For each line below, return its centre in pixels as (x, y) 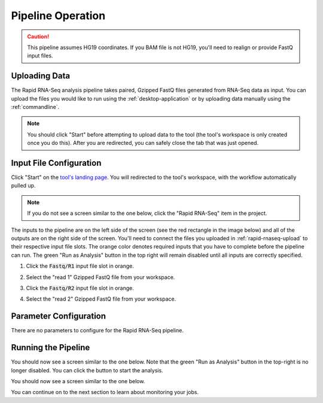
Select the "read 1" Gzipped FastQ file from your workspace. (100, 277)
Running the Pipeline (51, 348)
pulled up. (23, 186)
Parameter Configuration (59, 316)
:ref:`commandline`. (35, 107)
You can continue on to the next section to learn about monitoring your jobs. (105, 392)
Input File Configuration (56, 163)
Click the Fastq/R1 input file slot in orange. (80, 266)
